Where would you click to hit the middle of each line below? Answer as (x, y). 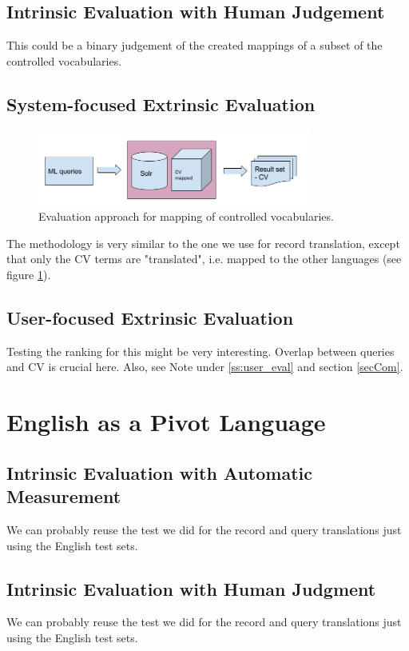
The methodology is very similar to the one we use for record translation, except (203, 243)
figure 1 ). (29, 275)
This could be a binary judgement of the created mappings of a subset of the (195, 45)
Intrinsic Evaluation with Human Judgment (191, 588)
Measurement (64, 496)
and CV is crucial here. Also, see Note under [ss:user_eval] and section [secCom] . (205, 367)
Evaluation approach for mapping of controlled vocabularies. (186, 216)
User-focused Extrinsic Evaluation (150, 318)
